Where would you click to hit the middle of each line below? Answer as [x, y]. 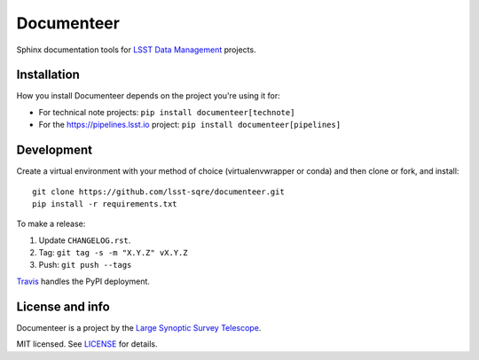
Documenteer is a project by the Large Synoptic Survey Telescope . [139, 327]
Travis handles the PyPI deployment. [83, 281]
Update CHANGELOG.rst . [85, 240]
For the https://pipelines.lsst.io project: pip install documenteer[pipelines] [190, 125]
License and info [63, 306]
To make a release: [51, 224]
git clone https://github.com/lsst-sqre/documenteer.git [159, 192]
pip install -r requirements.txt [105, 203]
